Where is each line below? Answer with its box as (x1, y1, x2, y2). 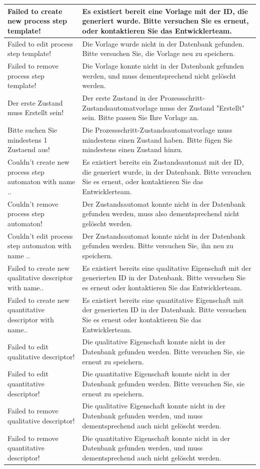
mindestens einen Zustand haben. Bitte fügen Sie (82, 134, 232, 145)
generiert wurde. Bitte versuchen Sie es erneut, (82, 16, 249, 26)
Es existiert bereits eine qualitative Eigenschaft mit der (82, 262, 251, 273)
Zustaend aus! (7, 144, 50, 155)
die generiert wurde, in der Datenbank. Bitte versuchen (82, 166, 251, 177)
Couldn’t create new (7, 157, 69, 167)
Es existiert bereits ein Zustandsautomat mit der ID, (82, 157, 244, 167)
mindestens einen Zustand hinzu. (82, 144, 183, 155)
